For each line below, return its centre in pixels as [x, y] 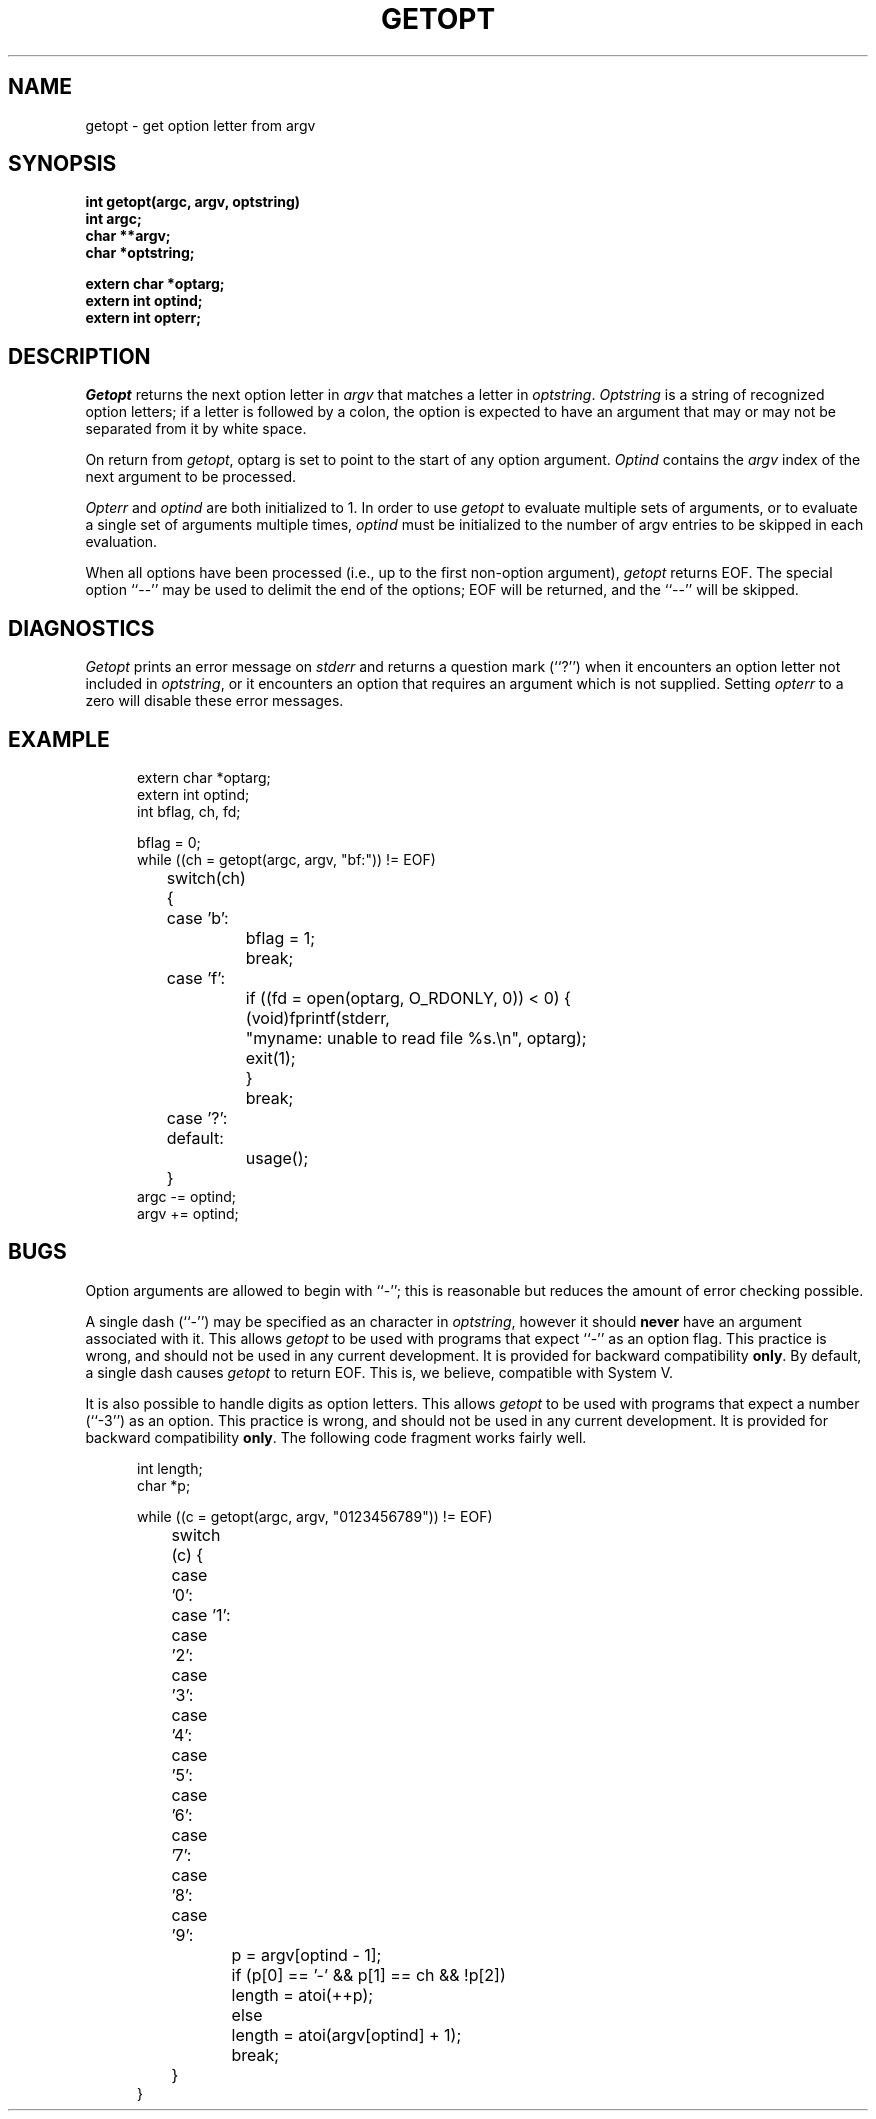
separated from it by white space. [196, 429]
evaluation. [121, 542]
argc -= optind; [187, 1196]
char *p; [164, 1485]
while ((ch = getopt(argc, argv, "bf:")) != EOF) [286, 859]
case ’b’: [197, 917]
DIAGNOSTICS [81, 628]
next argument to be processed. [191, 477]
